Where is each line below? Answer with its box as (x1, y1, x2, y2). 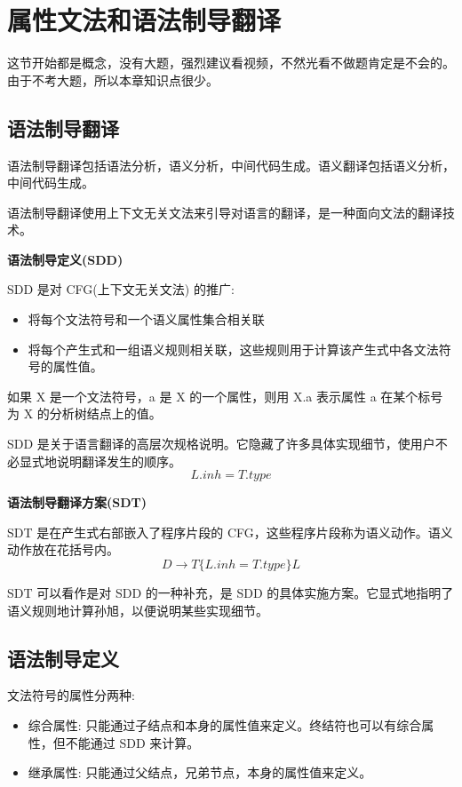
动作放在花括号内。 (7, 540, 119, 559)
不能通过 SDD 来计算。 (65, 733, 200, 751)
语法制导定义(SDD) (7, 250, 123, 268)
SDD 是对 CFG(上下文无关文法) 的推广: (7, 280, 235, 298)
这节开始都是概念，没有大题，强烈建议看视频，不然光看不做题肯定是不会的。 (7, 53, 455, 72)
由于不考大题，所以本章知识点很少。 (7, 70, 219, 89)
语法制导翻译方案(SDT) (7, 493, 147, 512)
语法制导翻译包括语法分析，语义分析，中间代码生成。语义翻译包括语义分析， (7, 155, 455, 174)
